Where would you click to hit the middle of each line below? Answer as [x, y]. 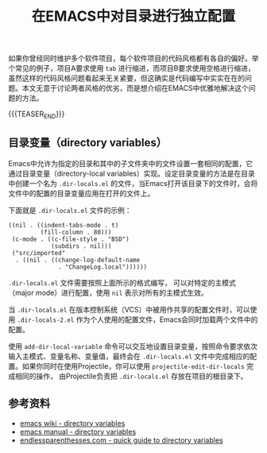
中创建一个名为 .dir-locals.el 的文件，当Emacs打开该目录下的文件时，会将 [133, 183]
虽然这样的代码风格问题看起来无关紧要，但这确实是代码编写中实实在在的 [126, 78]
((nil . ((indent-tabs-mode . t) [64, 225]
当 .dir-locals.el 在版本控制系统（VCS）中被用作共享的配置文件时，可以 [129, 309]
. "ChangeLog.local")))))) [103, 267]
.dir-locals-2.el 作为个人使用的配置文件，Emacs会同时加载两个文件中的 [137, 319]
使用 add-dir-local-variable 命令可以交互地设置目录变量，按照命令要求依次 [133, 346]
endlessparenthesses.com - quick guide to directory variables [122, 440]
